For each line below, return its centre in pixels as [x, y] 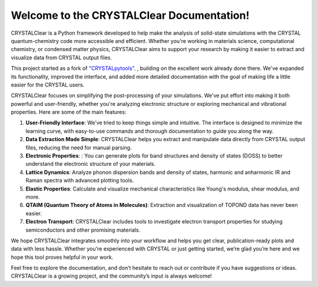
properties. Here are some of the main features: [69, 112]
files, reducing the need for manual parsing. [79, 148]
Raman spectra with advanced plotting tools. [80, 181]
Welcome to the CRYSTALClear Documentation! [130, 15]
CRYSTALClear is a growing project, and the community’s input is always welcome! [111, 276]
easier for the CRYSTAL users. [48, 85]
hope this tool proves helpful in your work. [62, 257]
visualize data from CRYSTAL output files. [61, 57]
